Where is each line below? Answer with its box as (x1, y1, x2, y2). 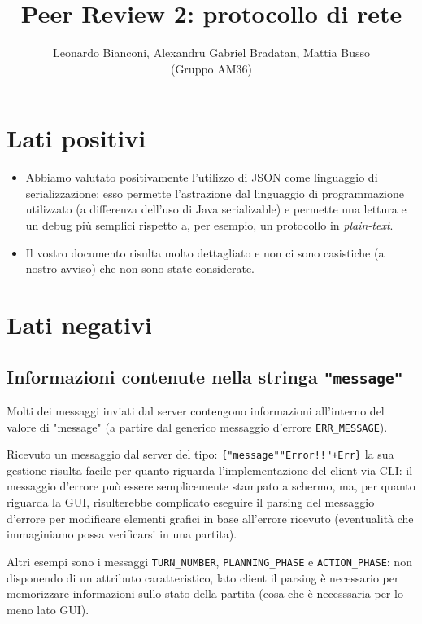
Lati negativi (7, 308, 152, 341)
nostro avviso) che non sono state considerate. (25, 260, 255, 277)
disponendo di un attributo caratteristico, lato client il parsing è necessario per (7, 569, 399, 586)
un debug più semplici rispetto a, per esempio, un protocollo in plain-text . (25, 217, 394, 234)
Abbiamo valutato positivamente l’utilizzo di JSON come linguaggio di (25, 169, 378, 186)
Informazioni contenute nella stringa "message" (7, 363, 403, 389)
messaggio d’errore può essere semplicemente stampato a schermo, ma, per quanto (7, 477, 415, 494)
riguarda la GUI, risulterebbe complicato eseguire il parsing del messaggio (7, 494, 375, 511)
